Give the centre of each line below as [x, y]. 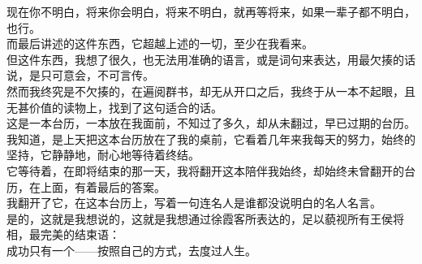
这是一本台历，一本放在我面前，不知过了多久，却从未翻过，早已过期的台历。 [211, 123]
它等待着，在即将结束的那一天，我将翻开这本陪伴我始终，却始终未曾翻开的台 [211, 170]
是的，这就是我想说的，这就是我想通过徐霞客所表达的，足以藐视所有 [188, 218]
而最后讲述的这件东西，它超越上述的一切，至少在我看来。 [160, 43]
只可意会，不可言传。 [97, 75]
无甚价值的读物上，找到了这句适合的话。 [114, 107]
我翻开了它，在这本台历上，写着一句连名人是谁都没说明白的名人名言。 [194, 203]
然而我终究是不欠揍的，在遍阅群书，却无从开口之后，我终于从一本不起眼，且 [211, 91]
